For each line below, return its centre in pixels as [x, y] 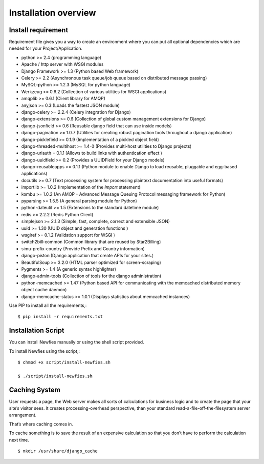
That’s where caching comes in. [41, 424]
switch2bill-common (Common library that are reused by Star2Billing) [91, 242]
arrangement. [23, 415]
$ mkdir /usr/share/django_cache [58, 451]
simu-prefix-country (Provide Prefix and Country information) [83, 248]
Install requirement [39, 30]
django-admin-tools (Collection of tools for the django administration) [91, 276]
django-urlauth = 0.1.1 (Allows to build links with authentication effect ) [92, 153]
